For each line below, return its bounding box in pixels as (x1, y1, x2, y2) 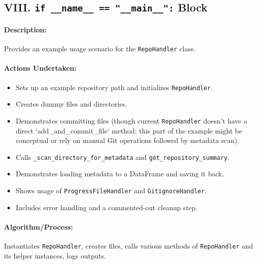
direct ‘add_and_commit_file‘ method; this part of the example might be (15, 125, 243, 135)
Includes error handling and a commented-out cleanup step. (15, 202, 198, 212)
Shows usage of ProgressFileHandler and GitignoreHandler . (15, 185, 207, 195)
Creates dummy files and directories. (15, 99, 128, 109)
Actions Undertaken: (4, 63, 77, 73)
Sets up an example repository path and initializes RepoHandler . (15, 82, 213, 92)
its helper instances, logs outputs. (4, 250, 106, 261)
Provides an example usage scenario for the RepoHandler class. (4, 43, 196, 54)
